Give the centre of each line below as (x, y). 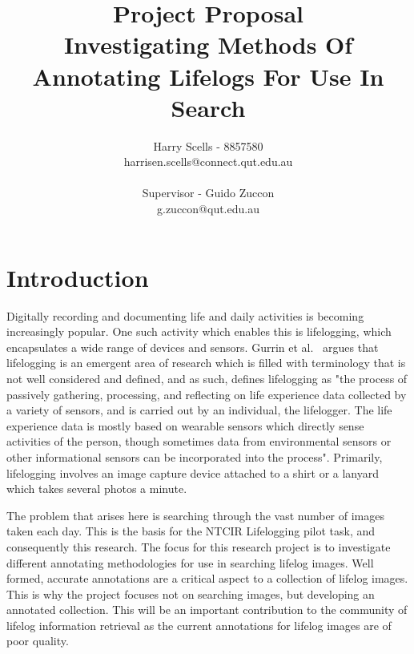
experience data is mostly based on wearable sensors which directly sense (185, 425)
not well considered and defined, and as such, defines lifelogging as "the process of (207, 378)
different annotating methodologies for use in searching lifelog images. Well (190, 562)
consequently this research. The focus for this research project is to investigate (199, 546)
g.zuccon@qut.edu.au (208, 209)
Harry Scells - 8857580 (208, 145)
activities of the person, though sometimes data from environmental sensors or (199, 441)
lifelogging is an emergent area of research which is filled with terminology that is (206, 363)
